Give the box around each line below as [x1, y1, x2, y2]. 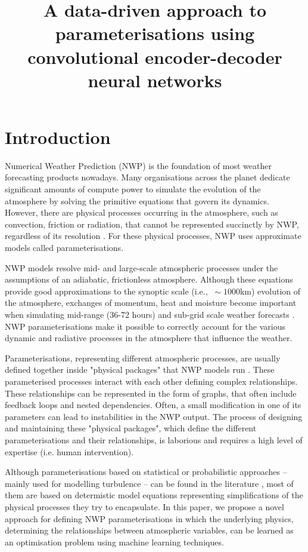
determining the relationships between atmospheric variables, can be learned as [5, 524, 294, 536]
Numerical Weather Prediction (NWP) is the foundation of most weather [5, 159, 272, 171]
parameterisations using [55, 21, 255, 45]
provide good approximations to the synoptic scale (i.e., [5, 284, 208, 297]
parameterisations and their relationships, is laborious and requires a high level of [5, 433, 303, 446]
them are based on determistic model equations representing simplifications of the [5, 489, 303, 501]
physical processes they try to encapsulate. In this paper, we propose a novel [5, 500, 284, 513]
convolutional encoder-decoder [27, 44, 282, 69]
